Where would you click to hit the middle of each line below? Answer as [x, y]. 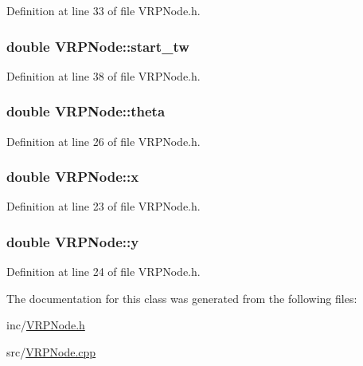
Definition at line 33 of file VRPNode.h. [103, 10]
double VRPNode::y [73, 241]
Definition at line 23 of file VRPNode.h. [103, 206]
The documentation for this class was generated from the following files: [182, 298]
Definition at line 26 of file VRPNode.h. [103, 141]
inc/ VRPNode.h [46, 325]
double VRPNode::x [73, 177]
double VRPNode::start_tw [98, 46]
